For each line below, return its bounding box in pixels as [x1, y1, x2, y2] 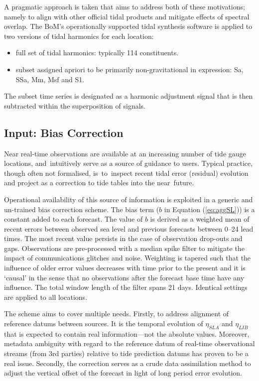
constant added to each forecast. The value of [4, 214, 143, 224]
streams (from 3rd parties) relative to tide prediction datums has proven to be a [4, 348, 249, 359]
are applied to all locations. [4, 291, 87, 302]
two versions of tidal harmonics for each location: [4, 30, 154, 41]
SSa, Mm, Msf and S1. [15, 74, 85, 84]
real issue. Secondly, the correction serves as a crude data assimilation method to [4, 358, 251, 368]
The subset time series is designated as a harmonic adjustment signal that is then [4, 91, 253, 101]
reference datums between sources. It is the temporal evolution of [4, 318, 203, 329]
